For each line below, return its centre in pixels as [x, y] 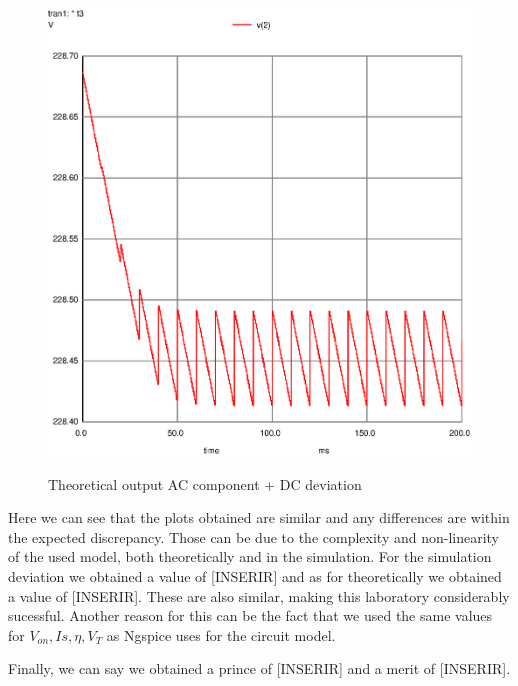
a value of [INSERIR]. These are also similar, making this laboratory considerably [259, 595]
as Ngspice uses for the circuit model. [221, 634]
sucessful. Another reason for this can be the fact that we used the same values [250, 615]
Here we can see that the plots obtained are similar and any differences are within [259, 517]
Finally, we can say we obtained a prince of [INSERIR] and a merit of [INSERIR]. [259, 668]
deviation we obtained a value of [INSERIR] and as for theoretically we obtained [255, 576]
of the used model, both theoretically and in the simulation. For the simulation [250, 556]
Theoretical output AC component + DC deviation [205, 483]
